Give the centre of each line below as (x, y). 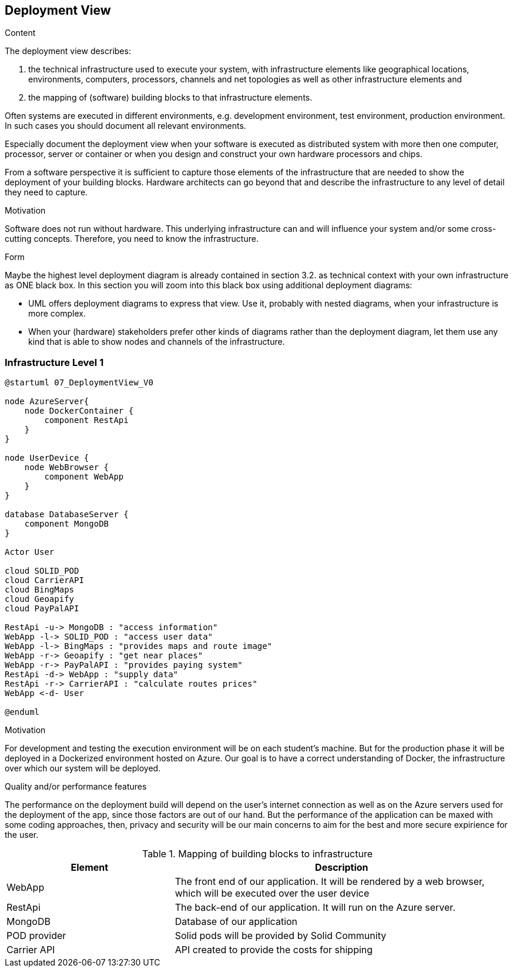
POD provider (36, 936)
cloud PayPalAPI (42, 609)
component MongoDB (67, 524)
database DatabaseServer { (67, 515)
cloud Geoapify (40, 599)
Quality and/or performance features (76, 787)
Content (20, 33)
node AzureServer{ (47, 402)
